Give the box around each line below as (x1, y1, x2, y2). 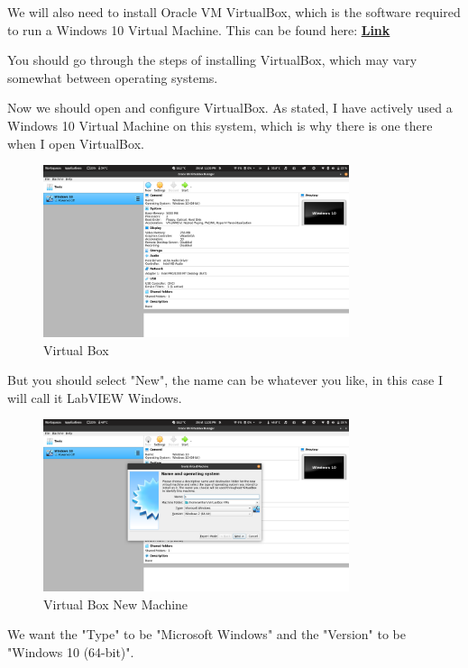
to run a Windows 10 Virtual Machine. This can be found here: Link (7, 20, 390, 39)
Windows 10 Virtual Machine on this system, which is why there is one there (7, 115, 433, 134)
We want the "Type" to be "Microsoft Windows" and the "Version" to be (7, 625, 406, 644)
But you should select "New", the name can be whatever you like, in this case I (7, 371, 444, 389)
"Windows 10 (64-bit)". (7, 642, 134, 661)
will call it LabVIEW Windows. (7, 388, 182, 407)
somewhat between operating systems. (7, 68, 218, 87)
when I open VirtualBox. (7, 133, 144, 152)
